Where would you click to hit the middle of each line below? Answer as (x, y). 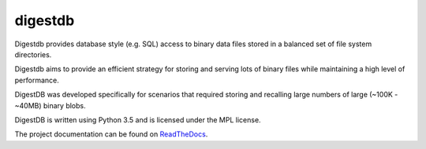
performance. (37, 80)
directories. (33, 54)
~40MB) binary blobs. (50, 105)
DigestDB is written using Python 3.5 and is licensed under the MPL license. (138, 120)
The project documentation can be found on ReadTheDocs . (111, 134)
